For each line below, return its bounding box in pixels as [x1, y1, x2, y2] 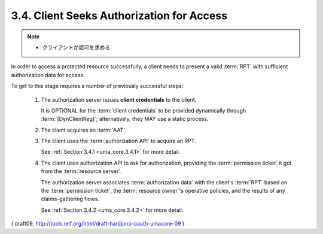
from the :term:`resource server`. [41, 168, 122, 175]
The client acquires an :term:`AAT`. [41, 126, 127, 133]
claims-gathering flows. [41, 195, 100, 203]
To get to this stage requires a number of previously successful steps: [11, 83, 184, 90]
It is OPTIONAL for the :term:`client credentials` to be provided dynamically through [41, 107, 246, 114]
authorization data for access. [11, 71, 85, 78]
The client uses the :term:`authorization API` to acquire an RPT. [41, 138, 197, 145]
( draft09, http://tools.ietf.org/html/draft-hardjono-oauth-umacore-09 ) [11, 220, 185, 227]
